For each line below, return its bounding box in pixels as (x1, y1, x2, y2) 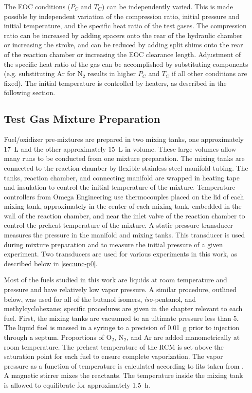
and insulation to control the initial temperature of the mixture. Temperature (4, 182, 235, 192)
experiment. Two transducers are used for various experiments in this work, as (4, 249, 237, 259)
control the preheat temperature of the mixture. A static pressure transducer (4, 220, 233, 230)
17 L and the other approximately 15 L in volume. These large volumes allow (4, 143, 236, 154)
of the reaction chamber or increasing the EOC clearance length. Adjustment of (4, 49, 241, 59)
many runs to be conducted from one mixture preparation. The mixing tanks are (4, 153, 245, 163)
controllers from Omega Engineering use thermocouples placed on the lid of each (4, 191, 244, 201)
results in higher (88, 68, 136, 79)
